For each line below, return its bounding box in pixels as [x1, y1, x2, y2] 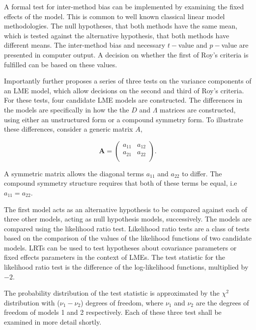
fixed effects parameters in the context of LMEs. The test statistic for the [4, 252, 226, 262]
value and [178, 40, 207, 50]
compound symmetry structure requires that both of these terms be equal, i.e [4, 178, 237, 188]
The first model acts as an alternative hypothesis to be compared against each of [4, 204, 247, 214]
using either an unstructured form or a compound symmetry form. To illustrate [4, 114, 243, 124]
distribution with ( [4, 297, 60, 307]
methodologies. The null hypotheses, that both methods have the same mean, [4, 21, 237, 31]
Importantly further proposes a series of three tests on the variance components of [4, 76, 252, 86]
